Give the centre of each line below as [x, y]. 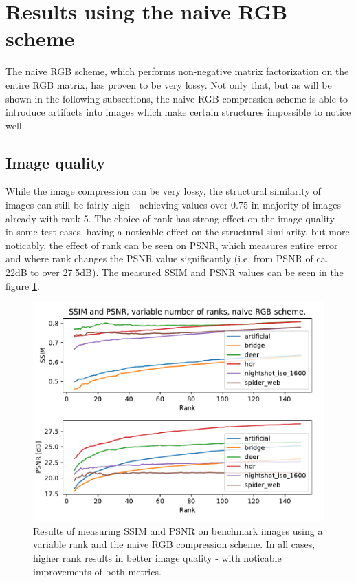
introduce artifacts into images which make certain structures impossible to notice [178, 112]
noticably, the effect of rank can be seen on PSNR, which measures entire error [172, 245]
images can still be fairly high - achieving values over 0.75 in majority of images [174, 205]
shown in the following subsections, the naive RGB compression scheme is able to [177, 98]
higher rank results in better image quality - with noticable [157, 558]
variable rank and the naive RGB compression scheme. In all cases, [174, 544]
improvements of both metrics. [97, 571]
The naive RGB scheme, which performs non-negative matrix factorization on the [177, 71]
